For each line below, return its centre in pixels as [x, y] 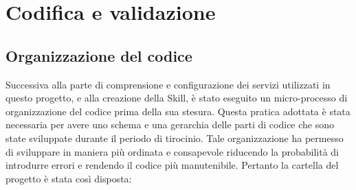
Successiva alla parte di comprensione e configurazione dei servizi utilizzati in [168, 84]
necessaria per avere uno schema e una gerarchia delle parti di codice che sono [170, 124]
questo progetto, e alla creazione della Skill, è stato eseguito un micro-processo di [177, 98]
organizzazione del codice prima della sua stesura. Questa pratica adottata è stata [178, 111]
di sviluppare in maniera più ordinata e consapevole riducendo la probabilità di [172, 151]
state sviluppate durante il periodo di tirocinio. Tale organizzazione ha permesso [175, 138]
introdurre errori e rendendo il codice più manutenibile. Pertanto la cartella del [172, 165]
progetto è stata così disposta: [69, 178]
